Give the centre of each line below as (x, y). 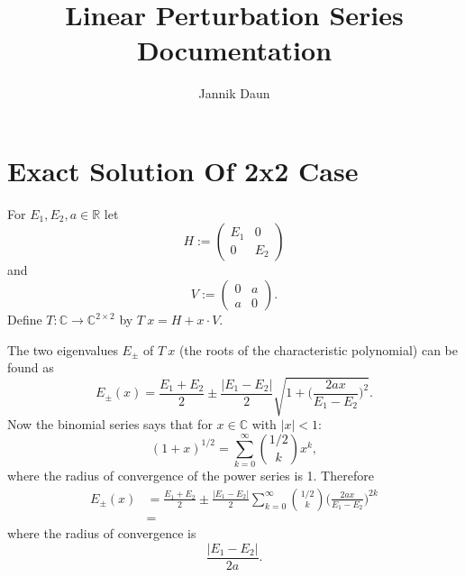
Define (25, 320)
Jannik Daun (234, 93)
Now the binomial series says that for (110, 424)
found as (31, 367)
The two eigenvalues (63, 349)
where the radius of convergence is (102, 532)
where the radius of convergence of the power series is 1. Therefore (191, 476)
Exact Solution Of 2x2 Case (183, 170)
